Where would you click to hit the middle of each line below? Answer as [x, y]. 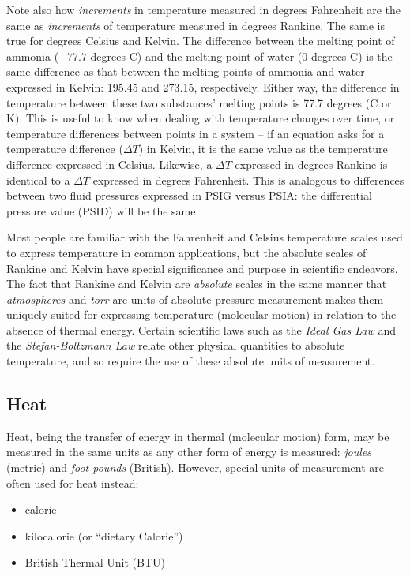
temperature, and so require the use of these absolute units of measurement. [191, 361]
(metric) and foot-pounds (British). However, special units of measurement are [196, 468]
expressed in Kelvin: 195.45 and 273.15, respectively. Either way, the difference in [203, 86]
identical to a [38, 180]
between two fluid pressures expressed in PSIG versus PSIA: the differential [189, 195]
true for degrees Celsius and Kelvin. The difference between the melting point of [201, 41]
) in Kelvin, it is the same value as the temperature [263, 149]
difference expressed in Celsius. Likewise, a [109, 164]
